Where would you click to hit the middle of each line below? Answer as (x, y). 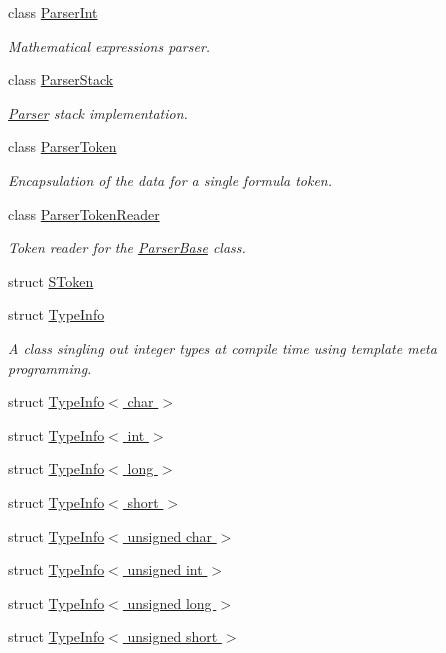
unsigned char (170, 535)
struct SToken (51, 280)
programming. (50, 367)
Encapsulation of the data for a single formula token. (170, 179)
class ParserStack (61, 79)
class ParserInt (53, 12)
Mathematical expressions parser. (109, 45)
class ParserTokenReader (84, 213)
